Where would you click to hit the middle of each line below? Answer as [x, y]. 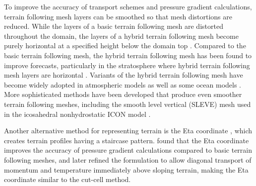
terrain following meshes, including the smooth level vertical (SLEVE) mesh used [128, 104]
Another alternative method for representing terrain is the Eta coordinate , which [128, 131]
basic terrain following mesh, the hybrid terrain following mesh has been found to [128, 55]
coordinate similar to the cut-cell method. [67, 179]
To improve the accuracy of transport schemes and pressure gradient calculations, [128, 6]
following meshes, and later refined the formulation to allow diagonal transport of [128, 159]
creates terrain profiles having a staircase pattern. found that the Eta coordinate [127, 140]
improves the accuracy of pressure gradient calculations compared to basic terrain [128, 150]
